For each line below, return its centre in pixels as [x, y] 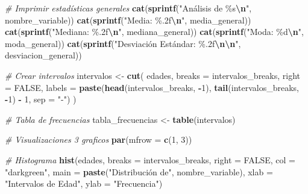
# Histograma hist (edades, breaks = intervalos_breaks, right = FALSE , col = [150, 159]
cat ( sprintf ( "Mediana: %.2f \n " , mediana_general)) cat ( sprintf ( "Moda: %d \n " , [154, 32]
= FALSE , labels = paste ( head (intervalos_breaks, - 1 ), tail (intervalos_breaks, [152, 87]
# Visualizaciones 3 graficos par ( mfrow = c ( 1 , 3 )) [99, 139]
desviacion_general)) [43, 55]
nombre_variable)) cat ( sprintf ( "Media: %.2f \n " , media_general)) [128, 20]
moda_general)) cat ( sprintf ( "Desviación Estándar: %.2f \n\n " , [123, 43]
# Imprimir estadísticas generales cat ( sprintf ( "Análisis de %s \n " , [128, 8]
